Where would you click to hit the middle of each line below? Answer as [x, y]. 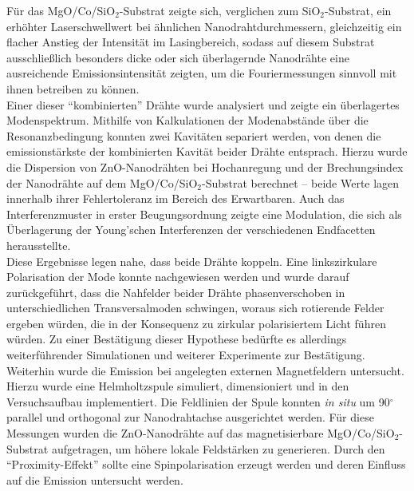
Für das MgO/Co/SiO [61, 10]
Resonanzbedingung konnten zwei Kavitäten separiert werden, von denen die [194, 135]
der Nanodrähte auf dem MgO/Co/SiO [102, 182]
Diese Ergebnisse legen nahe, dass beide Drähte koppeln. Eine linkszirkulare [192, 261]
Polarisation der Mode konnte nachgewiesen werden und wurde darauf [178, 277]
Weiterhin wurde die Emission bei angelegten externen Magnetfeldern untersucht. [205, 370]
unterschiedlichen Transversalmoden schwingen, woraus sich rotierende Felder [195, 308]
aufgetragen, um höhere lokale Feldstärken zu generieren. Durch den [218, 448]
